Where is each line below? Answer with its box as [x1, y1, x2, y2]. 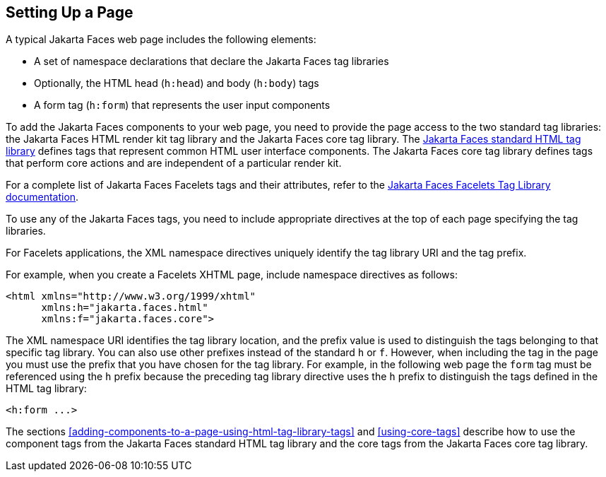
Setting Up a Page [6, 4, 133, 21]
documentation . [6, 191, 79, 204]
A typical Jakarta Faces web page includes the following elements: [6, 33, 316, 46]
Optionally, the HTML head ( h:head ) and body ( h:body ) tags [34, 77, 319, 90]
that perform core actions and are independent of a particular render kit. [6, 157, 342, 170]
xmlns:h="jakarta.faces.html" [41, 302, 208, 314]
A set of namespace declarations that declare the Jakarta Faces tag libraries [34, 55, 389, 68]
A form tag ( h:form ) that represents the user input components [34, 99, 331, 112]
